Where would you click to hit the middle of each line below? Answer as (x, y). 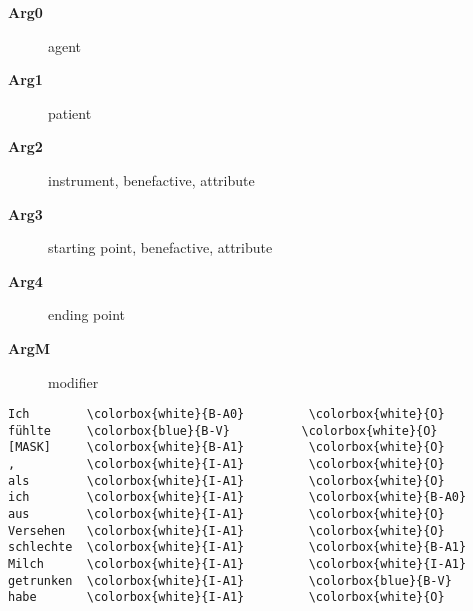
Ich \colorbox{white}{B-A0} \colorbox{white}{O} (226, 414)
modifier (73, 381)
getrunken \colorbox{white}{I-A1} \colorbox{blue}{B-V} (230, 580)
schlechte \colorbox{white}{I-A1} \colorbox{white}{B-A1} (237, 547)
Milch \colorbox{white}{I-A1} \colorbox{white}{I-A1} (237, 564)
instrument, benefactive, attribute (151, 179)
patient (70, 112)
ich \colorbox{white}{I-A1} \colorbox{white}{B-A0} (237, 497)
